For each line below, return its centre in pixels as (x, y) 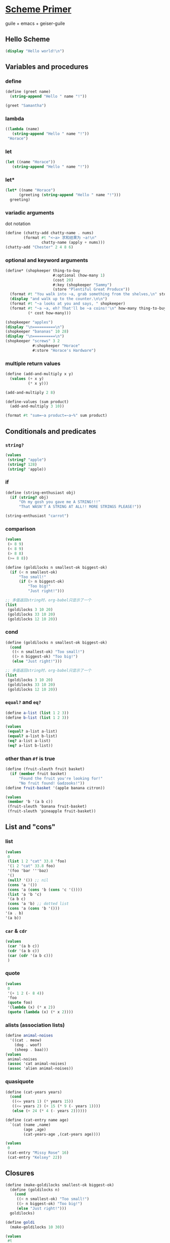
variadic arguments (30, 212)
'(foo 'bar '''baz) (28, 871)
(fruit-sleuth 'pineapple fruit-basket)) (52, 811)
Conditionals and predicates (51, 431)
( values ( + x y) (27, 379)
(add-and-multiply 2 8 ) (30, 392)
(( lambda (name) (22, 129)
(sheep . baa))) (32, 1050)
